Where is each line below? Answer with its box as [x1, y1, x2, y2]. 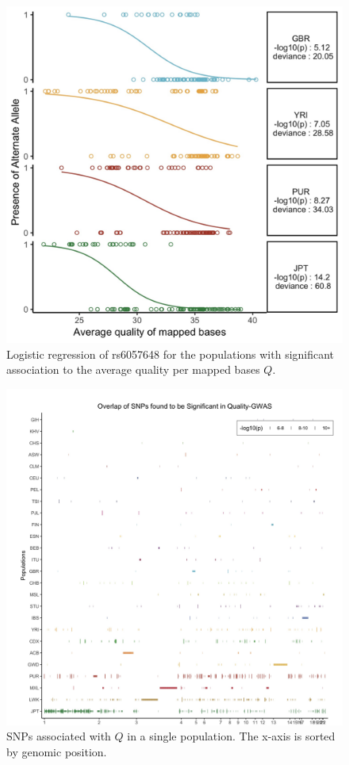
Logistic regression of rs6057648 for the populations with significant [6, 345, 335, 362]
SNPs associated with [6, 728, 111, 744]
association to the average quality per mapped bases [6, 361, 260, 378]
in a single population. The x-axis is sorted [127, 728, 336, 744]
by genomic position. [6, 743, 107, 759]
